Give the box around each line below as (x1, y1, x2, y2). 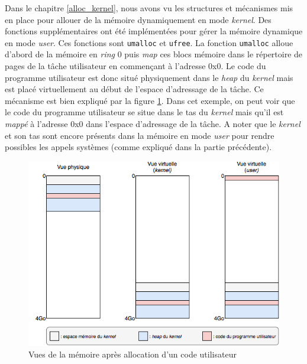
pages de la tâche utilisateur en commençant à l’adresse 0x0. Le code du (5, 60, 266, 72)
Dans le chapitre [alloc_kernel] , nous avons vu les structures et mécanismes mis (5, 2, 293, 14)
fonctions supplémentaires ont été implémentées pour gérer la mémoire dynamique (5, 25, 303, 37)
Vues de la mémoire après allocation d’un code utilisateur (28, 347, 237, 360)
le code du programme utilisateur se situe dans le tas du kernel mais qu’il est (5, 106, 284, 118)
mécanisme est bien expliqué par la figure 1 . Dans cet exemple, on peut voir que (5, 94, 295, 106)
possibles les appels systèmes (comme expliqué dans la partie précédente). (5, 141, 272, 153)
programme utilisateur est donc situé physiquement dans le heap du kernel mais (5, 71, 293, 83)
